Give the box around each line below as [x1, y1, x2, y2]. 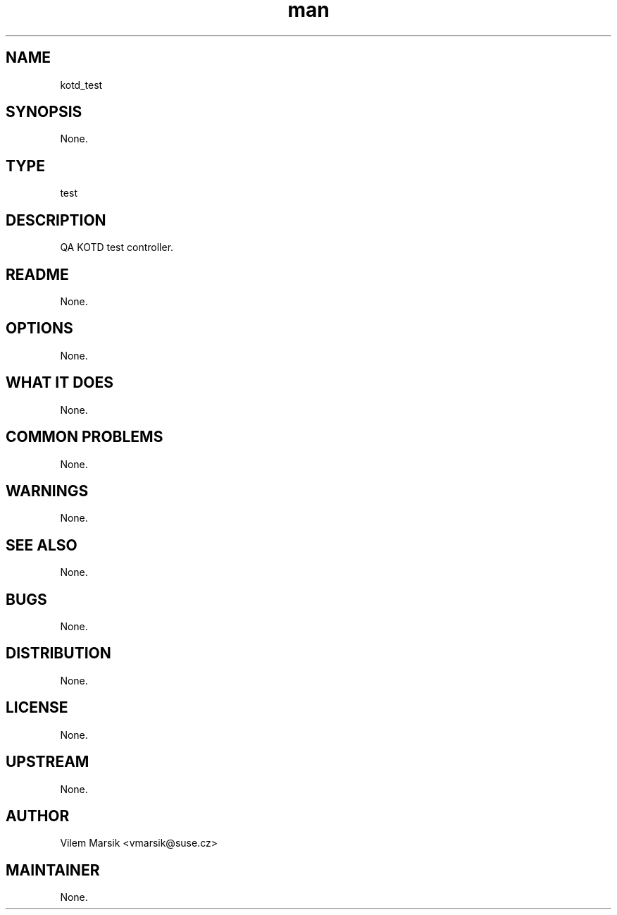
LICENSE [6, 699, 68, 717]
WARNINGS [6, 481, 89, 500]
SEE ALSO [6, 536, 77, 554]
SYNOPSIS [6, 103, 82, 121]
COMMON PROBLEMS [6, 428, 163, 446]
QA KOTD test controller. [60, 241, 174, 254]
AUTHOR [6, 806, 70, 825]
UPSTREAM [6, 753, 89, 771]
